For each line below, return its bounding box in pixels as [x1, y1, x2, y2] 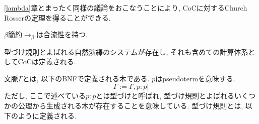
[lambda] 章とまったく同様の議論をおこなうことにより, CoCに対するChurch [4, 3, 247, 13]
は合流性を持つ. [36, 29, 88, 40]
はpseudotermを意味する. [155, 73, 235, 83]
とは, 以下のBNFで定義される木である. [22, 73, 150, 83]
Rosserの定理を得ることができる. [4, 12, 111, 23]
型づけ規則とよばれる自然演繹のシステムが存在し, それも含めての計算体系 [4, 46, 248, 57]
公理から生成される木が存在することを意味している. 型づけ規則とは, [18, 100, 243, 111]
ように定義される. [18, 110, 77, 120]
